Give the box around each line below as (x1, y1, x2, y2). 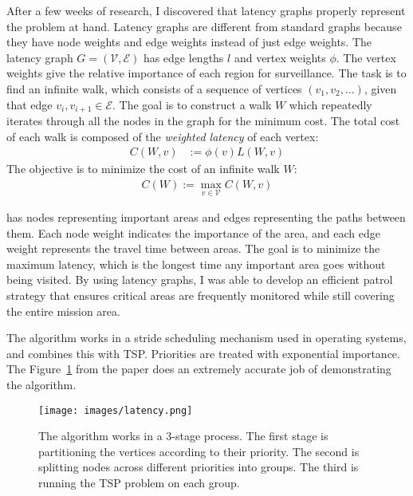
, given (364, 80, 397, 96)
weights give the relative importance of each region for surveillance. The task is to (6, 65, 407, 81)
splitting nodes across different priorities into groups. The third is (38, 459, 359, 475)
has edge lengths (143, 49, 224, 65)
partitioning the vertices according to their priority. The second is (38, 443, 360, 459)
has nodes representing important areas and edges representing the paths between (6, 209, 406, 226)
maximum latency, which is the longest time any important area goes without (6, 255, 386, 272)
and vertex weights (234, 49, 326, 65)
